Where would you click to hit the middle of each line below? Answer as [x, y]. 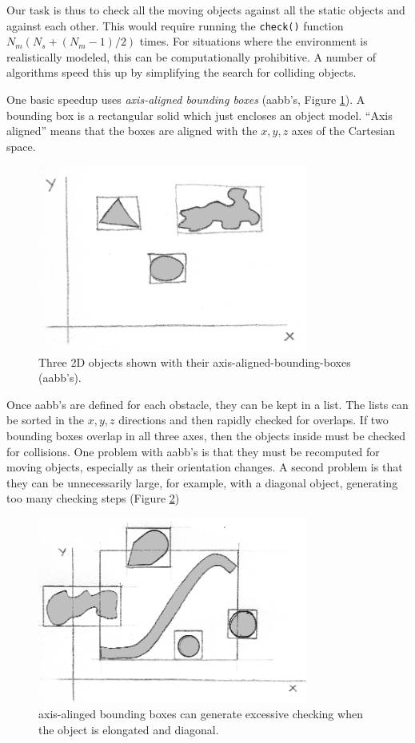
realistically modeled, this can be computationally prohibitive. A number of [191, 56]
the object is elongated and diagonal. [129, 729]
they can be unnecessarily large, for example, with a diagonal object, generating [202, 482]
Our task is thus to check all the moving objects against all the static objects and [206, 10]
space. [21, 146]
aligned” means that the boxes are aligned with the [132, 131]
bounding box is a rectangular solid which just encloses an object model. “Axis [200, 115]
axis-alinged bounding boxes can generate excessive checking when [201, 714]
